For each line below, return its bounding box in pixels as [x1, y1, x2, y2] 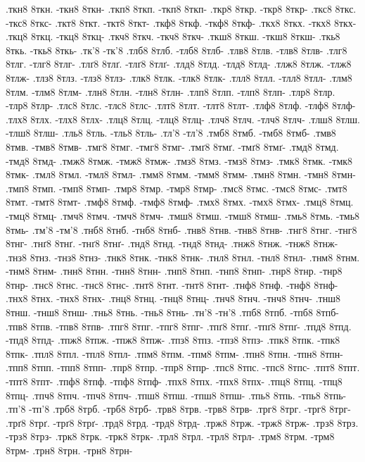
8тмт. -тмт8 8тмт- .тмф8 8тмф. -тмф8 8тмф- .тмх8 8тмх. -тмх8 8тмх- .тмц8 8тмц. [6, 194, 354, 209]
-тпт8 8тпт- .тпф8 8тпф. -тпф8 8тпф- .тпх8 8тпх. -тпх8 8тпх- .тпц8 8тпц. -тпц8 [6, 374, 342, 389]
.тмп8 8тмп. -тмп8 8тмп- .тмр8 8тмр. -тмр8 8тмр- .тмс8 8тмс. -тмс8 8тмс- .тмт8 [6, 180, 347, 195]
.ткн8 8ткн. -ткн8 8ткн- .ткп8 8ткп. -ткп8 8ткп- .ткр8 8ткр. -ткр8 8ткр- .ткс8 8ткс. [6, 1, 357, 15]
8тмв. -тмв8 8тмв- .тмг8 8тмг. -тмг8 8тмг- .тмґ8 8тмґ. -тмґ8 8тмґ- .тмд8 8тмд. [6, 139, 339, 154]
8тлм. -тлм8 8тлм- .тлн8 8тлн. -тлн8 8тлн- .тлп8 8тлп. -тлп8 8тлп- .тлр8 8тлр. [6, 84, 335, 99]
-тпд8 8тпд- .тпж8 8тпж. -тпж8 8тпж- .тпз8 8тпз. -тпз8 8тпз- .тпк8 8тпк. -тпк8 [6, 332, 340, 347]
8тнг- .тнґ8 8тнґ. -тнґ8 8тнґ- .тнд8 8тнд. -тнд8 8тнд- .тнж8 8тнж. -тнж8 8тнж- [6, 236, 338, 251]
